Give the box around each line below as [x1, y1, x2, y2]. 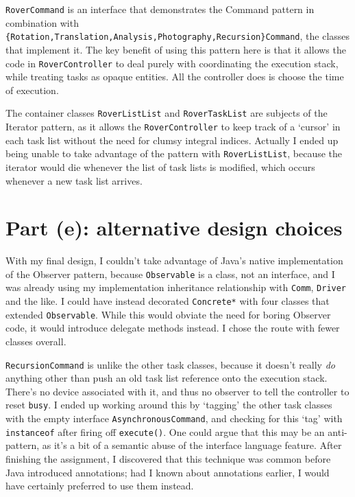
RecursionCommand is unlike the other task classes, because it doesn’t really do [5, 357, 335, 371]
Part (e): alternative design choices [5, 213, 343, 242]
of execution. [5, 82, 59, 97]
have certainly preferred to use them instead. [5, 478, 194, 493]
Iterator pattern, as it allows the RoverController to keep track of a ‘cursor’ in [5, 119, 341, 133]
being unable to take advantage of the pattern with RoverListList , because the [5, 146, 343, 161]
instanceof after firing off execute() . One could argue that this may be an [5, 424, 325, 439]
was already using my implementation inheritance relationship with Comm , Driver [5, 280, 347, 294]
